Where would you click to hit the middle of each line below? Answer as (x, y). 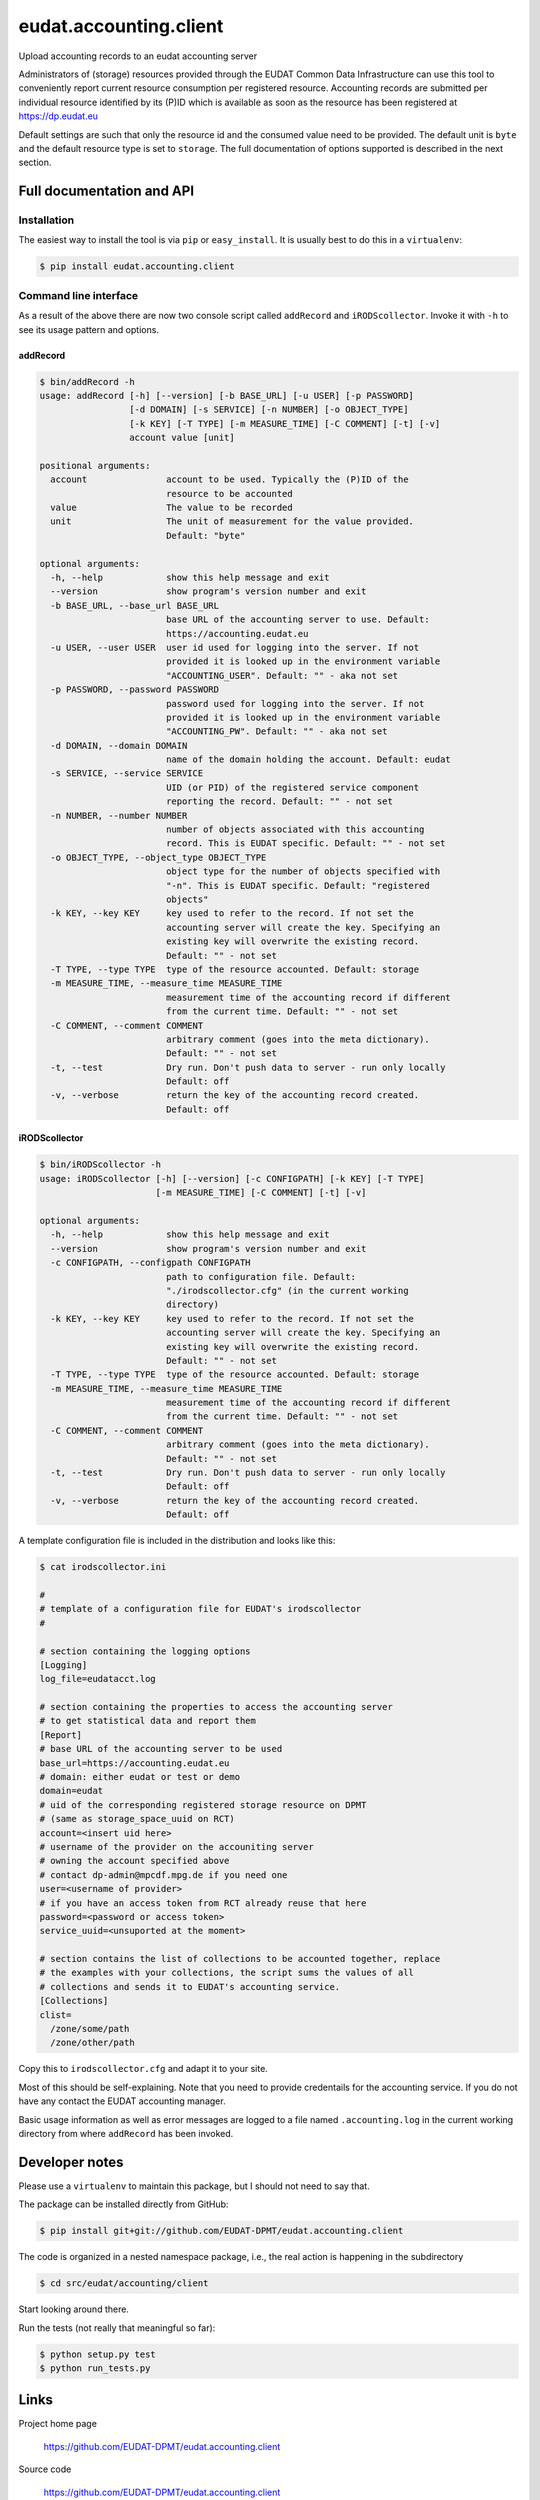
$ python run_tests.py (95, 2368)
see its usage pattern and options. (89, 329)
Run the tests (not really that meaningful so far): (117, 2327)
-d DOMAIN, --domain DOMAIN (119, 745)
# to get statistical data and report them (148, 1721)
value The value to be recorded (172, 508)
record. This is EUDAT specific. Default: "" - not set (305, 843)
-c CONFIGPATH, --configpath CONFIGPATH (150, 1263)
